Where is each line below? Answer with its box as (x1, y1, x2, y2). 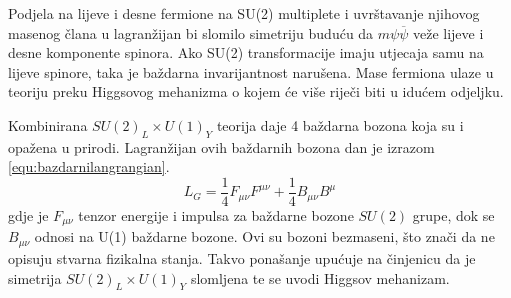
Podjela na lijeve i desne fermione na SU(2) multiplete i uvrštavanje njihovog (8, 3, 480, 23)
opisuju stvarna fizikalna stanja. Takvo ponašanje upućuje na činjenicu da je (8, 247, 476, 268)
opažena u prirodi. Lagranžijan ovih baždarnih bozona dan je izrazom (8, 136, 435, 157)
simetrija (8, 267, 62, 288)
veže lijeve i (412, 22, 484, 43)
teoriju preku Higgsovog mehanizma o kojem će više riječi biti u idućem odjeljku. (8, 81, 504, 102)
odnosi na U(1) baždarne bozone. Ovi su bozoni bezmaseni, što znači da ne (34, 226, 495, 247)
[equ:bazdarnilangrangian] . (8, 156, 170, 177)
